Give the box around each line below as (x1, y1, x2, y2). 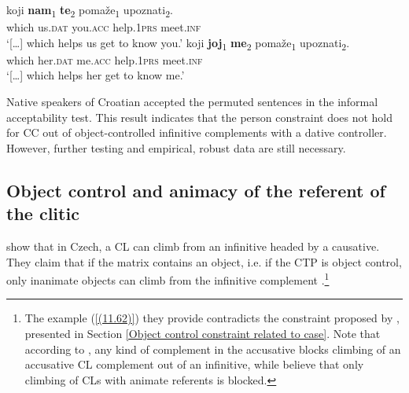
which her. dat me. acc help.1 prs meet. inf (6, 51, 203, 68)
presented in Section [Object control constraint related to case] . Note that (24, 325, 381, 342)
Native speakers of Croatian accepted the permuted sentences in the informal (6, 94, 378, 110)
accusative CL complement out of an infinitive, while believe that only (24, 356, 364, 373)
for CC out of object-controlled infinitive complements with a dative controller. (6, 124, 387, 141)
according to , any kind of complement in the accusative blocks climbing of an (24, 340, 401, 357)
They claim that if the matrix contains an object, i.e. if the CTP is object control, (6, 253, 402, 270)
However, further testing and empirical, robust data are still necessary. (6, 139, 346, 156)
